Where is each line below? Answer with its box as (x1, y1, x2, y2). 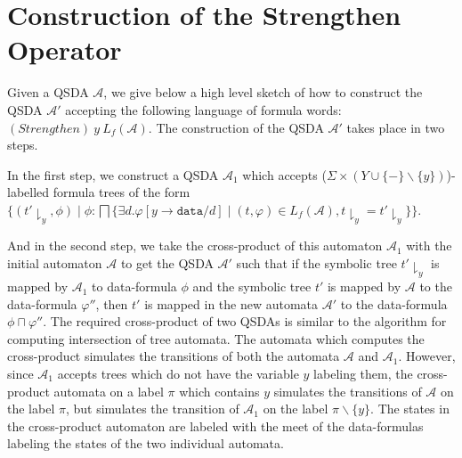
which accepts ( (242, 165, 327, 184)
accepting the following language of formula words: (65, 100, 342, 119)
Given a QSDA (7, 83, 89, 102)
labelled (7, 183, 50, 201)
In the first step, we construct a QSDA (7, 165, 219, 184)
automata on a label (53, 381, 164, 400)
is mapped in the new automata (144, 294, 319, 313)
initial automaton (7, 253, 102, 272)
